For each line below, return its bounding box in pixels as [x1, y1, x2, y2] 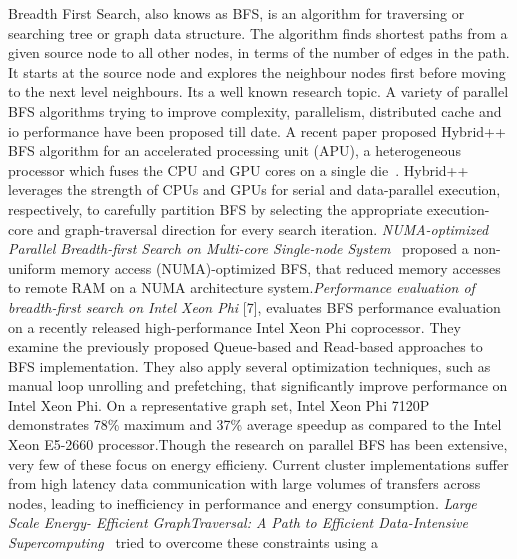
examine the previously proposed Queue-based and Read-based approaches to [8, 336, 483, 357]
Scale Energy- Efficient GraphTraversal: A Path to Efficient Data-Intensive [8, 512, 468, 533]
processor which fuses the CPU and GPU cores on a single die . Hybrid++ [8, 159, 469, 180]
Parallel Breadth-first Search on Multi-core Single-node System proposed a [8, 238, 469, 259]
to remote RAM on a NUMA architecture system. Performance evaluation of [8, 277, 475, 298]
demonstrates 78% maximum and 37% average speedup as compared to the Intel [8, 414, 502, 435]
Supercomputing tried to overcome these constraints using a [8, 532, 378, 553]
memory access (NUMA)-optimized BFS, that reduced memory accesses [60, 257, 501, 278]
